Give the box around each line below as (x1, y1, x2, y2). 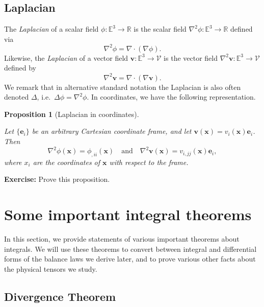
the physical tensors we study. (4, 263, 97, 274)
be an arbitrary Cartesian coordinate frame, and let (32, 126, 192, 136)
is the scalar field (134, 23, 187, 34)
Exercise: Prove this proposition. (4, 174, 110, 184)
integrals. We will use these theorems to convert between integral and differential (4, 243, 257, 254)
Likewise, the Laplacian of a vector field (4, 52, 128, 63)
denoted (4, 91, 29, 102)
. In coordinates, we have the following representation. (87, 91, 256, 102)
